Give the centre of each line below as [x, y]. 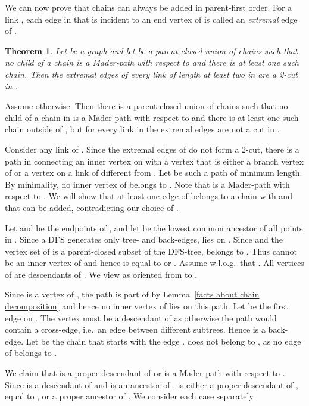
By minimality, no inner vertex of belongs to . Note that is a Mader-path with [147, 184]
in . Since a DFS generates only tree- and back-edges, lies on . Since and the [144, 239]
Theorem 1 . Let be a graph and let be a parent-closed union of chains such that [151, 50]
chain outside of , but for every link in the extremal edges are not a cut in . [142, 129]
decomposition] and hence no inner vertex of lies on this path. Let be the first [146, 306]
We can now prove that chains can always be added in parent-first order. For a [149, 7]
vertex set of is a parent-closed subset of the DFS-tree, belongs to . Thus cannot [151, 251]
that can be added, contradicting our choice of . [92, 207]
